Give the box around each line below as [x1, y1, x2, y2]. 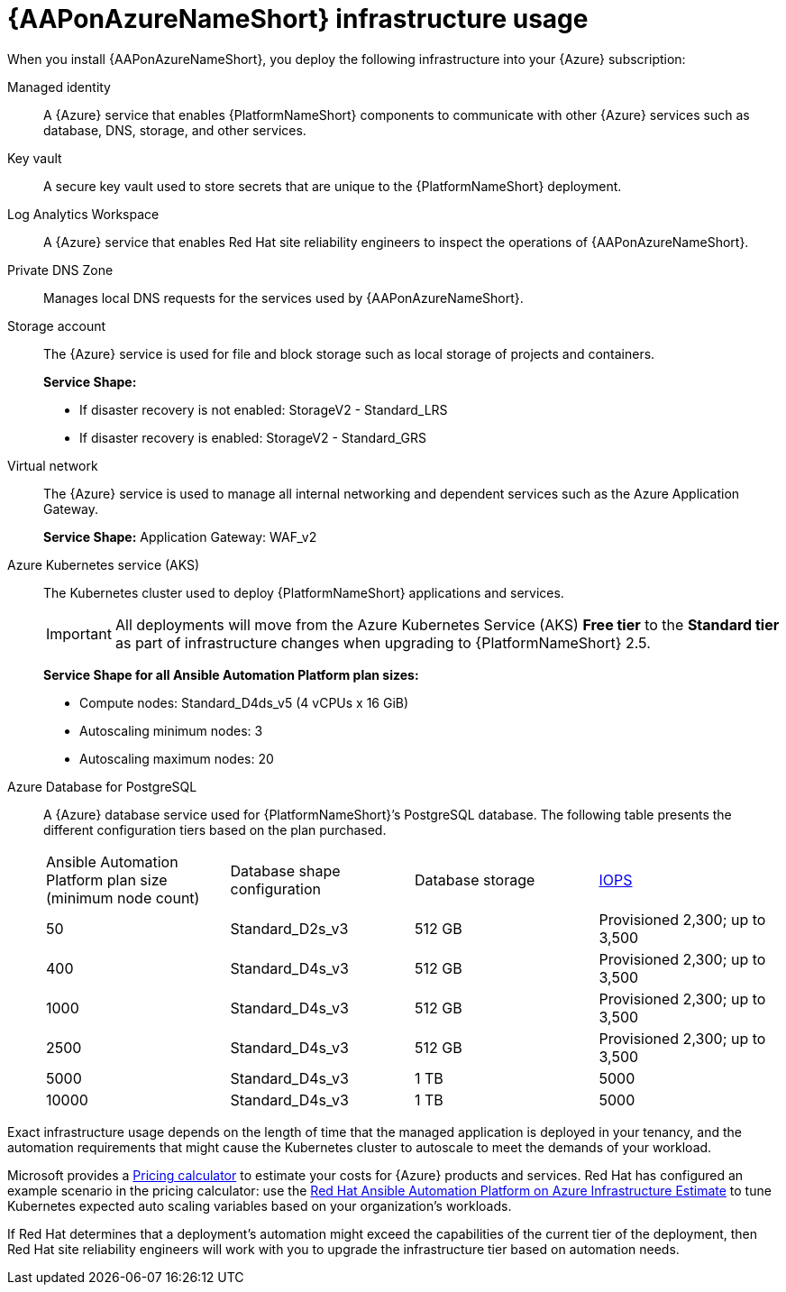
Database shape [230, 861, 341, 880]
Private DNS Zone [7, 261, 114, 278]
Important [46, 624, 112, 643]
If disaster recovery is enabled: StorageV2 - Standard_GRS [79, 429, 426, 445]
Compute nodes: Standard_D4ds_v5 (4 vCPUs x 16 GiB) [79, 694, 409, 710]
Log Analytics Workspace [7, 206, 160, 222]
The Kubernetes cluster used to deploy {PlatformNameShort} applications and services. [43, 584, 564, 600]
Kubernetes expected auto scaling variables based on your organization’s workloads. [7, 1197, 512, 1214]
